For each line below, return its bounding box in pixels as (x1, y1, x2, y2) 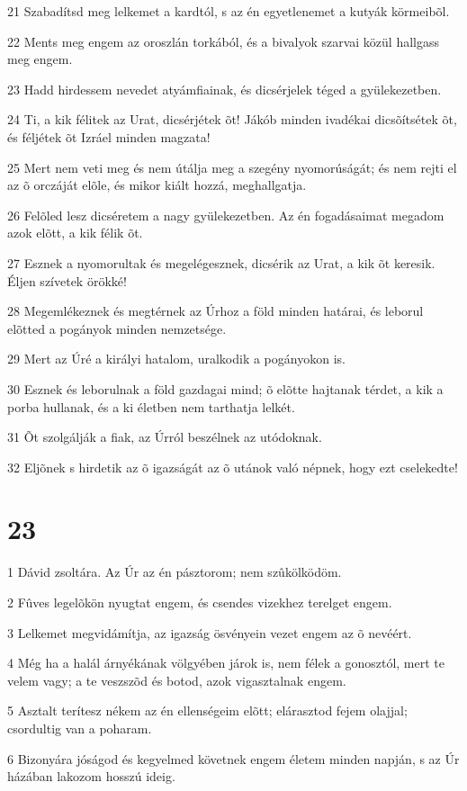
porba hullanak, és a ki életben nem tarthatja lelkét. (7, 397, 295, 416)
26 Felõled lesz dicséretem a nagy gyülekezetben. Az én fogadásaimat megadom (7, 205, 445, 224)
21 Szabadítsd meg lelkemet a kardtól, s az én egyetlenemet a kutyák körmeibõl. (7, 2, 450, 20)
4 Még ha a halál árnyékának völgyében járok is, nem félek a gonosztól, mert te (7, 653, 445, 672)
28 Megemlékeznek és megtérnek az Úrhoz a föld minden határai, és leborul (7, 301, 424, 320)
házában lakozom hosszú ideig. (7, 767, 175, 786)
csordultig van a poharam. (7, 718, 152, 737)
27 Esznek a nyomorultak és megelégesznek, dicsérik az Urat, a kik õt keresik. (7, 253, 436, 272)
